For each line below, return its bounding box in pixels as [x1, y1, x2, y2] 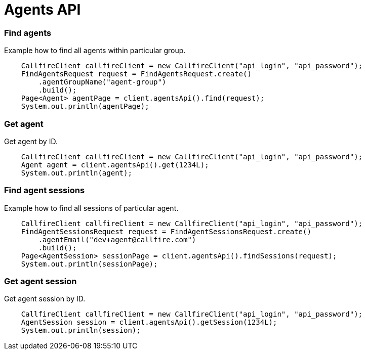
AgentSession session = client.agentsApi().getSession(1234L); [21, 318, 277, 327]
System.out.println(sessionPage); [21, 259, 158, 268]
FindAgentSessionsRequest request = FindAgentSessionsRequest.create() [21, 227, 311, 236]
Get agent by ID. [4, 137, 58, 146]
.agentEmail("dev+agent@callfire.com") [38, 235, 196, 244]
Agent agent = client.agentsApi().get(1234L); [21, 160, 209, 169]
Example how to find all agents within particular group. [4, 46, 186, 55]
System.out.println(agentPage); [21, 102, 149, 111]
